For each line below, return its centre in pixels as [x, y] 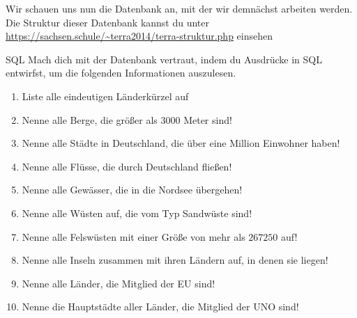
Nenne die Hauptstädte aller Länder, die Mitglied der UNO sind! [160, 307]
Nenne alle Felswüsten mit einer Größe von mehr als [134, 236]
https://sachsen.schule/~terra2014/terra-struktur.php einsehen [139, 36]
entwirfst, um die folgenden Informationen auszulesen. [121, 73]
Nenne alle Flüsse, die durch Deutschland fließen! [127, 166]
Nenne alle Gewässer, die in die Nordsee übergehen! [132, 190]
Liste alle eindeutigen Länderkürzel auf [105, 96]
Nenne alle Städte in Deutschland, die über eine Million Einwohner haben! [181, 143]
